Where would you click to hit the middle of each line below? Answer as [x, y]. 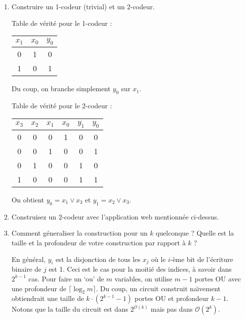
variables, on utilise [144, 278]
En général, [29, 259]
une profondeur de [39, 288]
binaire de [26, 269]
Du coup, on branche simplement [61, 89]
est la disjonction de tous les [98, 259]
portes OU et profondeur [172, 298]
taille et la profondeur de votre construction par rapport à [99, 242]
